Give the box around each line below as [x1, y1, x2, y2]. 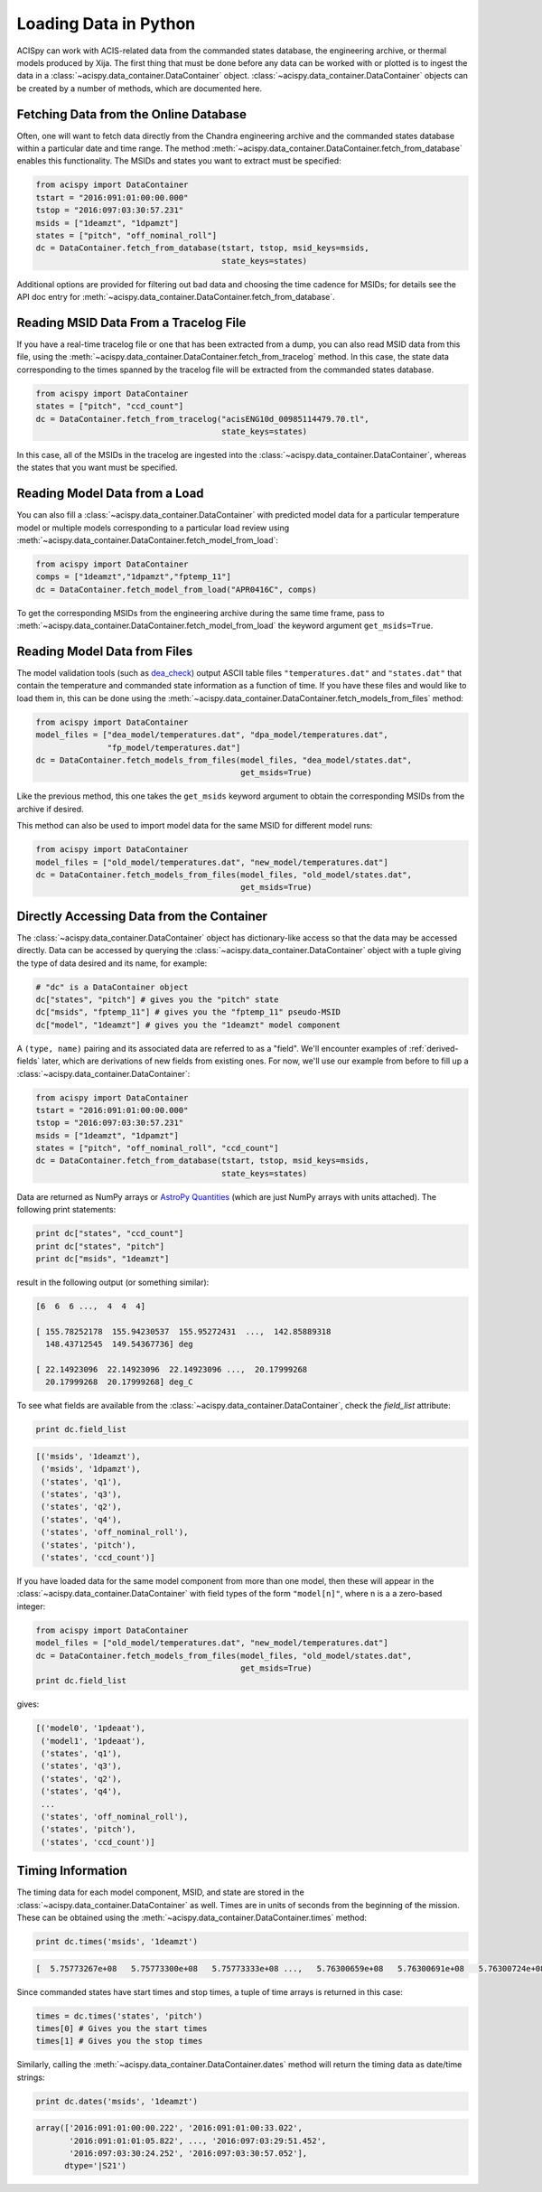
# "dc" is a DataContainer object [35, 981, 189, 992]
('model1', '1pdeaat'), [41, 1736, 146, 1746]
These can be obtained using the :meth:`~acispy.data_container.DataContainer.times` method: [16, 1912, 368, 1924]
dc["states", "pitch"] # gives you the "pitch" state [35, 994, 279, 1005]
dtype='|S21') [64, 2160, 126, 2171]
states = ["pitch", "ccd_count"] [35, 401, 184, 411]
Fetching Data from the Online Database [16, 107, 248, 122]
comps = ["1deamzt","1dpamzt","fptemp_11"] [35, 572, 232, 582]
